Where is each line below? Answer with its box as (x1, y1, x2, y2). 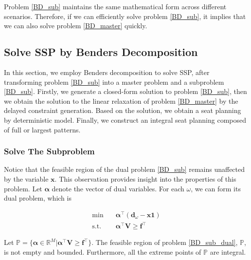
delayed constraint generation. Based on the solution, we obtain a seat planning (4, 105, 241, 115)
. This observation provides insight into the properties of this (54, 173, 236, 184)
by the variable (4, 173, 49, 184)
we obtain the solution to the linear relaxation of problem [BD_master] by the (4, 95, 238, 106)
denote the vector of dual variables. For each (52, 183, 184, 193)
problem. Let (4, 183, 42, 193)
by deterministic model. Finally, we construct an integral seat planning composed (4, 114, 247, 125)
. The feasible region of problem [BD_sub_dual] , (91, 237, 238, 247)
